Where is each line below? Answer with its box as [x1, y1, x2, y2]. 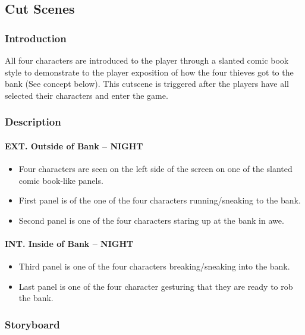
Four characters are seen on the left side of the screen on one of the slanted [18, 162, 293, 175]
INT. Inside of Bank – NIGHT [5, 237, 134, 249]
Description [5, 114, 61, 129]
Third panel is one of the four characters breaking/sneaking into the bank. [18, 260, 290, 273]
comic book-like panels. [18, 174, 103, 186]
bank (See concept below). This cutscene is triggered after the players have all [5, 77, 289, 90]
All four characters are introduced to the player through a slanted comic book [5, 54, 289, 66]
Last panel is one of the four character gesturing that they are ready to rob [18, 280, 293, 292]
